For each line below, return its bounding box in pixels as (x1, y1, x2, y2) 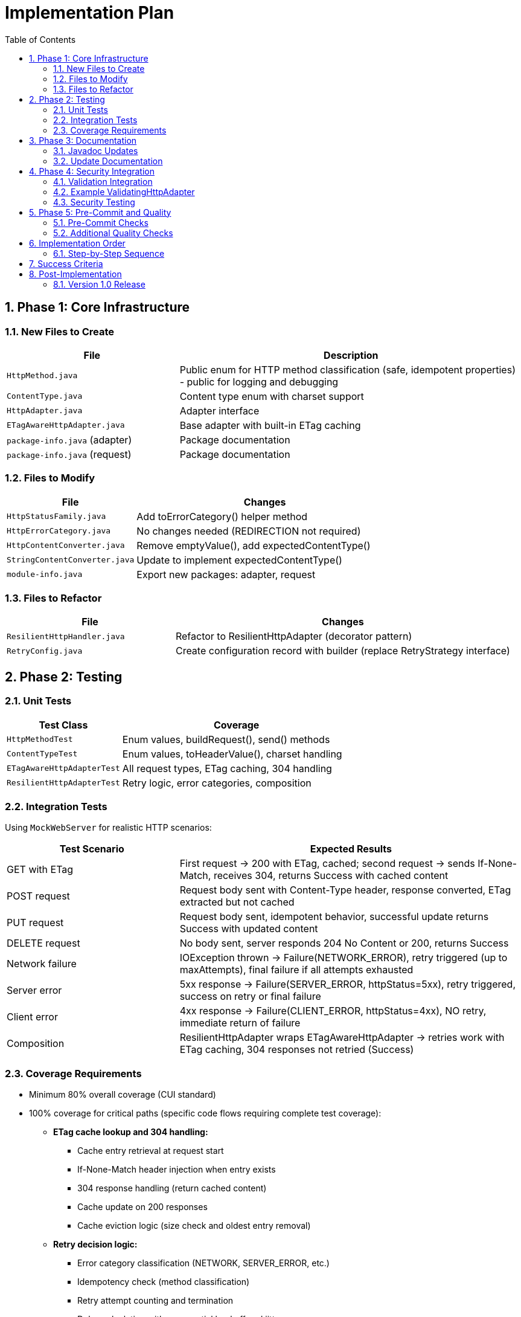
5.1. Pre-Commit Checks (53, 217, 149, 228)
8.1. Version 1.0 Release (53, 279, 145, 289)
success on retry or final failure (179, 990, 321, 1003)
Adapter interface (179, 404, 260, 417)
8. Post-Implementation (29, 268, 122, 279)
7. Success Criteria (29, 258, 103, 269)
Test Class (39, 718, 88, 731)
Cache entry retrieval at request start (77, 1145, 224, 1156)
